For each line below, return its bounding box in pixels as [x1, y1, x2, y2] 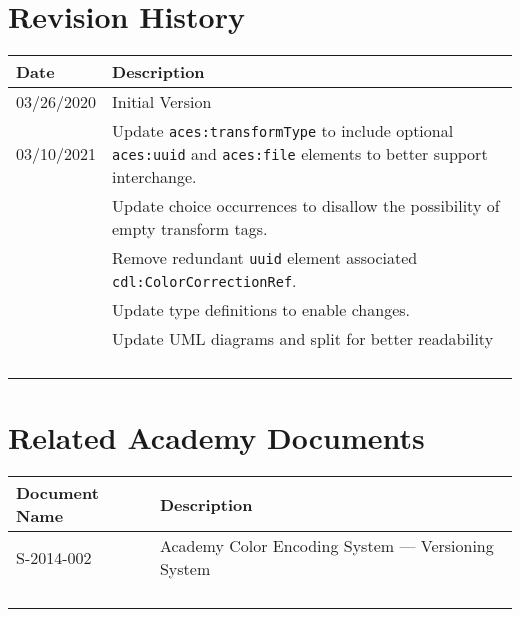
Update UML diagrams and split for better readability [112, 327, 494, 351]
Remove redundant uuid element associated [112, 246, 418, 270]
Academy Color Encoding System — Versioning [159, 534, 494, 558]
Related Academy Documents [8, 417, 425, 458]
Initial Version [112, 90, 212, 114]
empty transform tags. [112, 217, 268, 241]
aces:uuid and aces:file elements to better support [112, 142, 488, 166]
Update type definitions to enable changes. [112, 298, 410, 322]
